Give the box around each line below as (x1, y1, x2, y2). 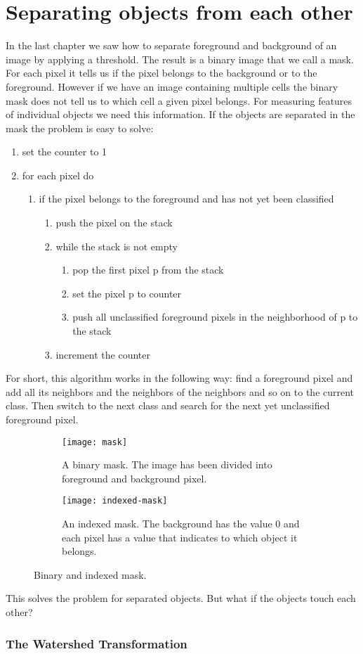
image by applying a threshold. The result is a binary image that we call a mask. (6, 51, 354, 66)
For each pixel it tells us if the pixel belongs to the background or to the (6, 65, 317, 80)
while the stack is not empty (55, 238, 178, 253)
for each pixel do (22, 167, 94, 182)
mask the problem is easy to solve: (6, 120, 154, 135)
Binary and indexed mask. (34, 567, 147, 582)
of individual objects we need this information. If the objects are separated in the (6, 107, 355, 122)
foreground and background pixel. (62, 470, 207, 485)
